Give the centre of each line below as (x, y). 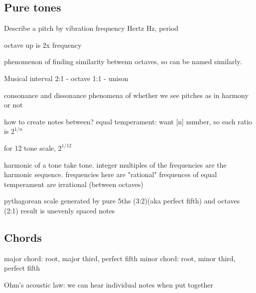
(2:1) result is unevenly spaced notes (60, 210)
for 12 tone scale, (30, 147)
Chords (23, 237)
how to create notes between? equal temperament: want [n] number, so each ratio (128, 121)
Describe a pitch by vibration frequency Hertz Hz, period (91, 28)
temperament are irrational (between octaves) (74, 184)
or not (13, 105)
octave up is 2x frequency (43, 45)
